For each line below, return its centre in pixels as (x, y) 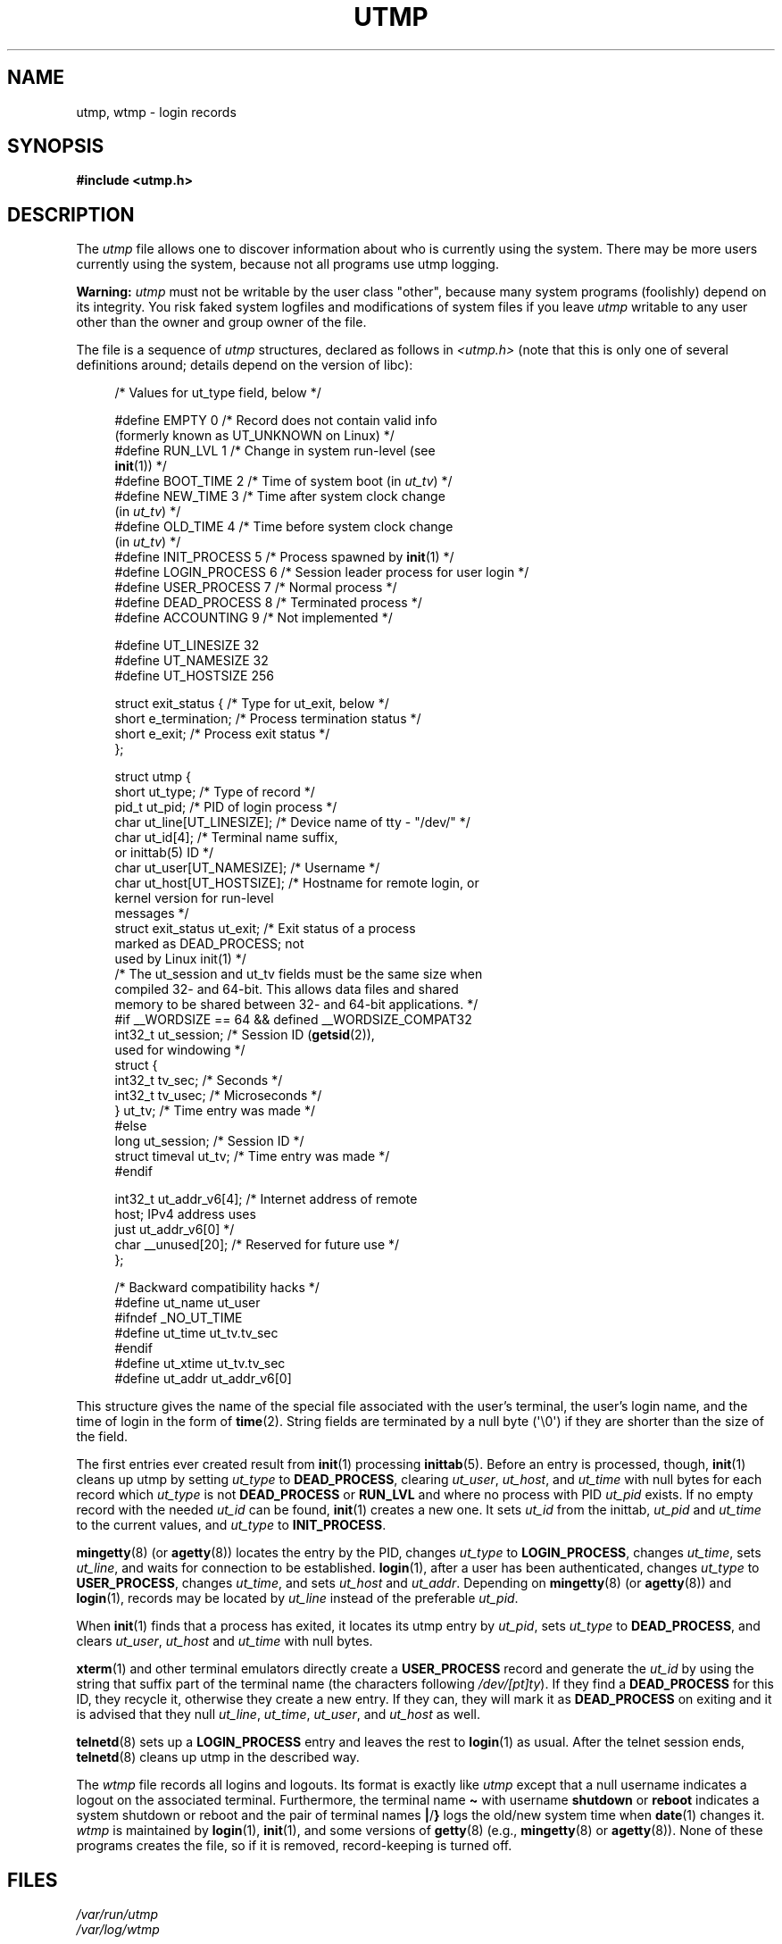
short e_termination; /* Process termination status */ (268, 719)
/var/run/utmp (117, 1915)
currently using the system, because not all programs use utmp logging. (287, 264)
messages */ (152, 914)
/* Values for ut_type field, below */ (218, 393)
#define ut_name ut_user (187, 1303)
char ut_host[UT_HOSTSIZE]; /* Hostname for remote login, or (297, 883)
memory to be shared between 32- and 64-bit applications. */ (296, 1005)
